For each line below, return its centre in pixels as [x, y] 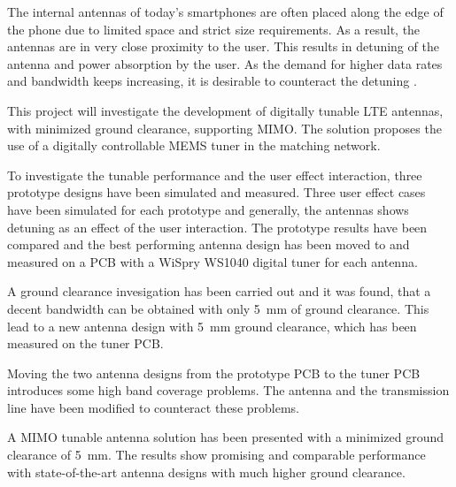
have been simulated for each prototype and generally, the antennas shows [208, 209]
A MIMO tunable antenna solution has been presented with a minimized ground [226, 437]
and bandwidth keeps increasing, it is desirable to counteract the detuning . [212, 81]
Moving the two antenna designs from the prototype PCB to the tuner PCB [214, 373]
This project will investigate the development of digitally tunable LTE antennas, [225, 110]
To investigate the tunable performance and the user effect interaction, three [215, 175]
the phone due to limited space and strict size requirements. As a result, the [214, 29]
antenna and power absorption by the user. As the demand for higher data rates [225, 63]
